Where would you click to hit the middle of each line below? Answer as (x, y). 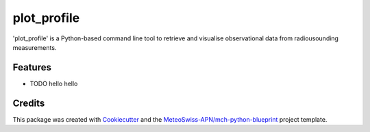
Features (32, 67)
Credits (29, 103)
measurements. (35, 47)
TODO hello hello (54, 83)
